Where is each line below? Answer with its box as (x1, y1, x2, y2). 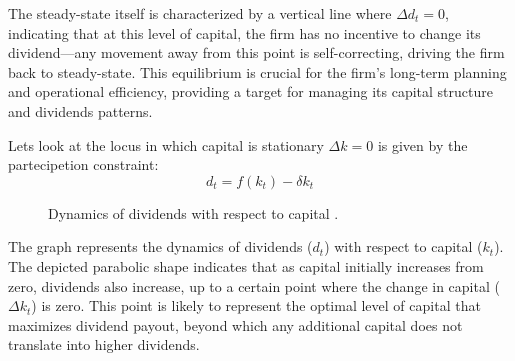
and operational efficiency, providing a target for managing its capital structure (8, 81, 493, 102)
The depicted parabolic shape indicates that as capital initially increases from (8, 255, 484, 276)
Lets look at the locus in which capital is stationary (8, 134, 324, 155)
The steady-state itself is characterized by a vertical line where (8, 3, 392, 23)
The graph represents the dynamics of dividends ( (8, 236, 313, 257)
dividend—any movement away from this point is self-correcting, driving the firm (8, 42, 505, 63)
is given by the (377, 134, 468, 155)
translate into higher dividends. (8, 334, 200, 355)
